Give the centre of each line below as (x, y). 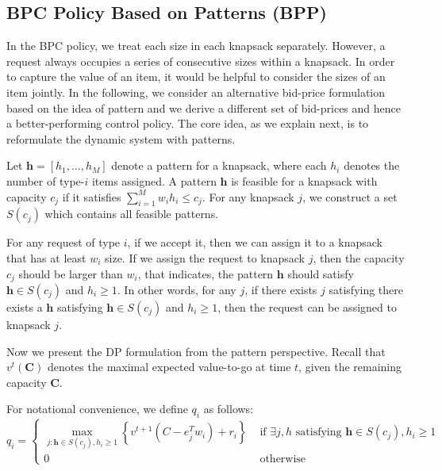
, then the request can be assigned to (307, 306)
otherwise (283, 459)
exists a (25, 306)
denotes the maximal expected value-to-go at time (169, 367)
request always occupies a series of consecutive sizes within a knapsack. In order (201, 61)
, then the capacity (359, 257)
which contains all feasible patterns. (132, 214)
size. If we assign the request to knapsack (205, 257)
